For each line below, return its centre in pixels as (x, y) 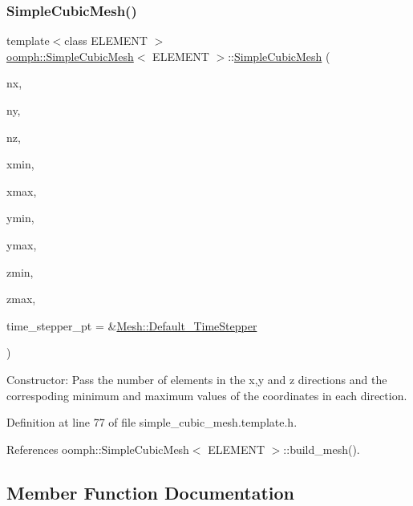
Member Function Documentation (151, 492)
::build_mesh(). (322, 449)
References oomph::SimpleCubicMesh (98, 449)
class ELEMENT (106, 40)
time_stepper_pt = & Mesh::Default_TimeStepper (132, 325)
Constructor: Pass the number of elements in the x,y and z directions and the (197, 379)
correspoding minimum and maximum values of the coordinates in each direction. (207, 395)
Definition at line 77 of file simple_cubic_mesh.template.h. (152, 422)
